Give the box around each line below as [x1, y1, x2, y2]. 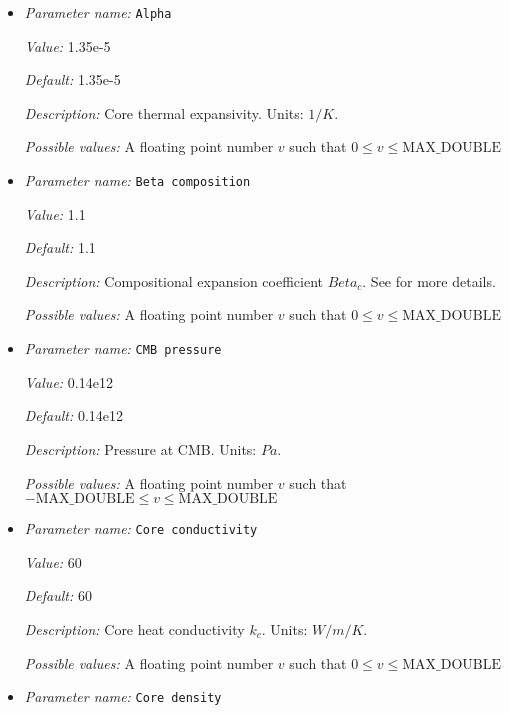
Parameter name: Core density [24, 686, 222, 707]
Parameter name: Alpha [24, 2, 172, 22]
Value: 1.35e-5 [24, 35, 111, 56]
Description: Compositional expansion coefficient [24, 270, 323, 291]
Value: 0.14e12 [24, 371, 113, 392]
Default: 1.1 [24, 237, 96, 258]
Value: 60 [24, 551, 82, 572]
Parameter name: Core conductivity [24, 518, 258, 539]
